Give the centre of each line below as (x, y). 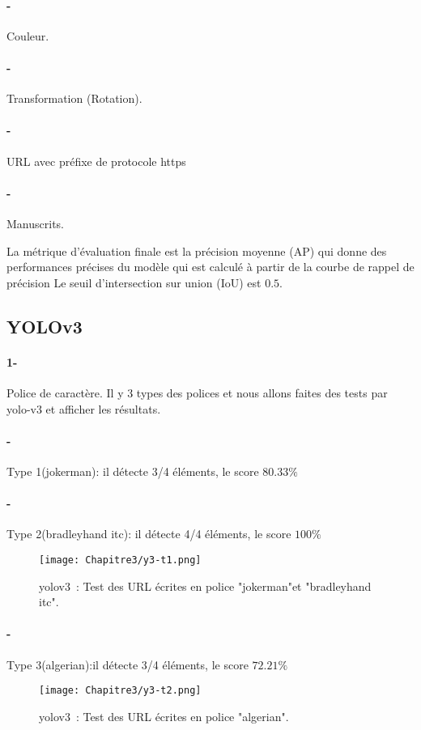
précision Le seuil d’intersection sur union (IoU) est (134, 282)
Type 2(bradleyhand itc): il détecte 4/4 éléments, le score (149, 534)
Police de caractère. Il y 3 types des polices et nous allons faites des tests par (197, 392)
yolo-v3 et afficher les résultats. (84, 408)
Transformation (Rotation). (74, 98)
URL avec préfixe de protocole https (96, 161)
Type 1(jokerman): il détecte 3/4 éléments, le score (133, 471)
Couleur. (28, 35)
